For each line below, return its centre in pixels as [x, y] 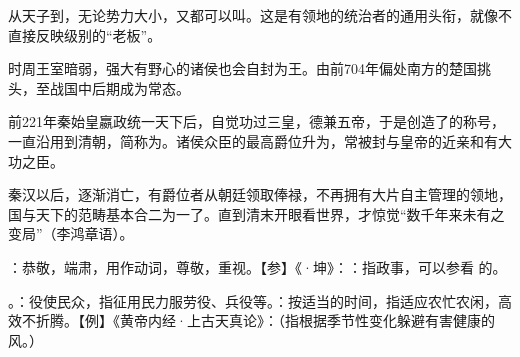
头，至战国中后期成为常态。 [99, 87]
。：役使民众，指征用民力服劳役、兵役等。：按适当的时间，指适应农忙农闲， [253, 300]
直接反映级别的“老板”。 [85, 34]
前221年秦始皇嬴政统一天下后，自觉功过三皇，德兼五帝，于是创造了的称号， [256, 121]
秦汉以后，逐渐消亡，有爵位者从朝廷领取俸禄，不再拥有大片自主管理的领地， [260, 194]
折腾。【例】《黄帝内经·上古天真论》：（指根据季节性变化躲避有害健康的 [265, 320]
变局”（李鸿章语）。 [71, 233]
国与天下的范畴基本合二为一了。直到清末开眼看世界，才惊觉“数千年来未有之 [256, 213]
